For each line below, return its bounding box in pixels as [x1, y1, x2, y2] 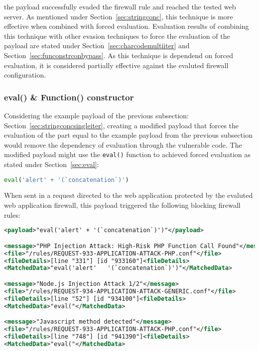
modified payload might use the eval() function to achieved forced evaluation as [4, 149, 251, 160]
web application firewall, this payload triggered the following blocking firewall [4, 200, 241, 210]
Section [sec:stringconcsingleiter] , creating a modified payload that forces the [4, 120, 239, 130]
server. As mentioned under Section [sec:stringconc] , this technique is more [4, 11, 233, 21]
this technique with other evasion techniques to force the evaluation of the [4, 30, 230, 41]
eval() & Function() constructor [4, 90, 134, 103]
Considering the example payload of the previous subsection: [4, 110, 189, 120]
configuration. [4, 70, 46, 80]
